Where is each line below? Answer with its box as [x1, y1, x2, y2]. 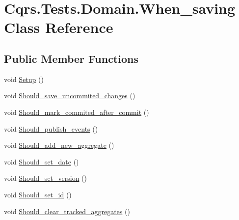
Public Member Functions [4, 51, 138, 66]
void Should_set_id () [4, 189, 72, 199]
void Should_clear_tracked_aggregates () [4, 206, 130, 216]
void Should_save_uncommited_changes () [4, 90, 135, 101]
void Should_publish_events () [4, 123, 98, 134]
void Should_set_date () [4, 156, 79, 166]
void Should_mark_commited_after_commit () [4, 107, 149, 117]
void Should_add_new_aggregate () [4, 140, 114, 150]
